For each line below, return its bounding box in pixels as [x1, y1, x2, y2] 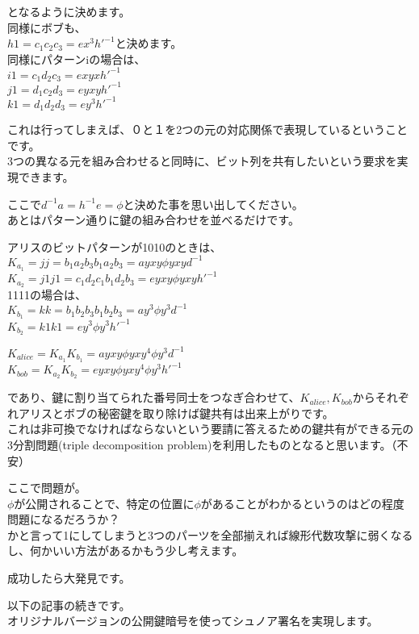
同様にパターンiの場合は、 [7, 50, 146, 67]
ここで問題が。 [7, 479, 86, 496]
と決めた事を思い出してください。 [123, 195, 304, 212]
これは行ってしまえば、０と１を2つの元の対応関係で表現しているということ [7, 121, 408, 138]
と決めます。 [115, 35, 182, 52]
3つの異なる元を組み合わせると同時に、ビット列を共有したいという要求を [7, 152, 397, 169]
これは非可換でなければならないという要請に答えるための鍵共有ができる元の [7, 420, 414, 437]
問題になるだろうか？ [7, 511, 120, 528]
